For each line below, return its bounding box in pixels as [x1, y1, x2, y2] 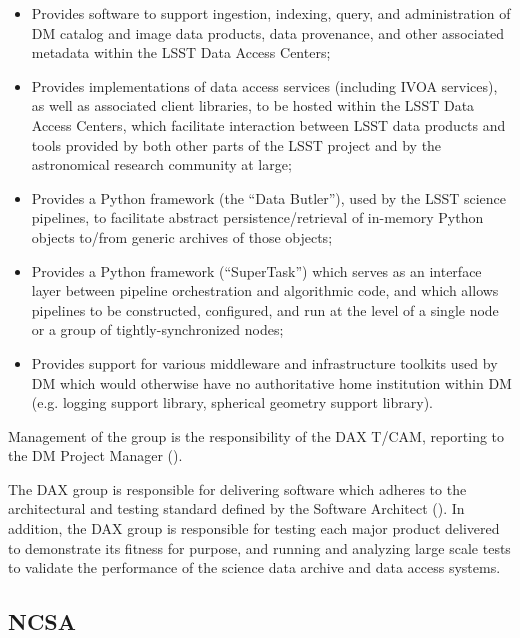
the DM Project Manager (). [8, 445, 183, 466]
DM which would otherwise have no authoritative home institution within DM [31, 372, 512, 393]
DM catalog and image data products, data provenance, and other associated [31, 22, 505, 43]
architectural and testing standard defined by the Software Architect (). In [8, 498, 465, 519]
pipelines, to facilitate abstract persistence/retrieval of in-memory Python [31, 207, 484, 228]
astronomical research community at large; [31, 154, 292, 175]
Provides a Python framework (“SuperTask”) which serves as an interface [31, 260, 482, 281]
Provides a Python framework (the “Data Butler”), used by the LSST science [31, 187, 507, 208]
